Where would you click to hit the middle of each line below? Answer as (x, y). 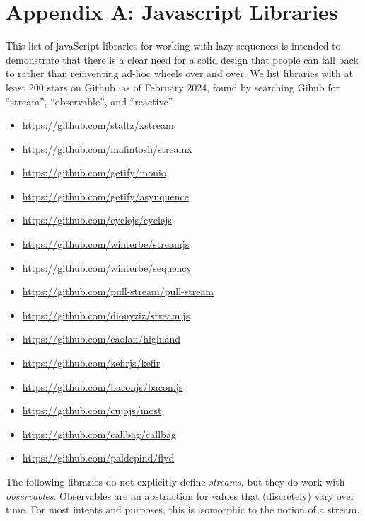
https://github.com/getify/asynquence (105, 196)
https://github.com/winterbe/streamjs (106, 244)
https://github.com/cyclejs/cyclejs (97, 220)
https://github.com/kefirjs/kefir (91, 363)
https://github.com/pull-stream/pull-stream (118, 291)
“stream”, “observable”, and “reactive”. (90, 101)
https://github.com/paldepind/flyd (98, 458)
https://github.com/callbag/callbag (99, 434)
